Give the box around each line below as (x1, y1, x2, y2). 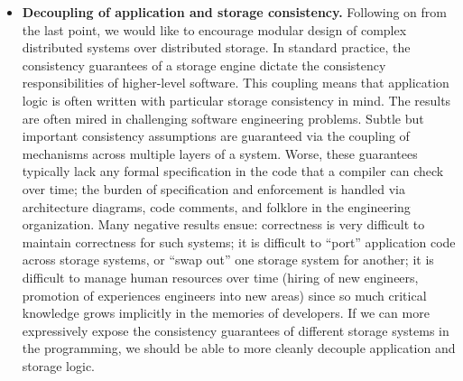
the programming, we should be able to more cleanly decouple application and (22, 339, 456, 358)
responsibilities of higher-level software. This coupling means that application (22, 73, 449, 92)
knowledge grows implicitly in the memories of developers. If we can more (22, 303, 430, 322)
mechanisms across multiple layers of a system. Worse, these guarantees (22, 144, 418, 163)
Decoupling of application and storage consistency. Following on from (22, 3, 448, 21)
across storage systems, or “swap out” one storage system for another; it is (22, 250, 434, 269)
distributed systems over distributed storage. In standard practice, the (22, 38, 411, 57)
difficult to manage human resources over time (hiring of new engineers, (22, 267, 419, 286)
